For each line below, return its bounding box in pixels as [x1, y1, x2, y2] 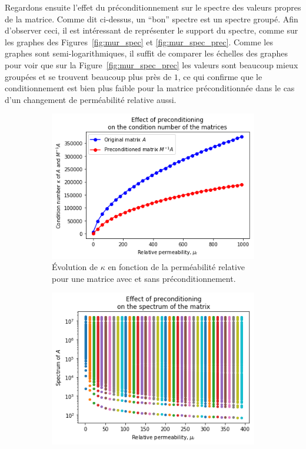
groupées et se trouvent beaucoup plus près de [5, 70, 172, 82]
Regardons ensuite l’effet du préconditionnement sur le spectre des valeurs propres [5, 1, 301, 13]
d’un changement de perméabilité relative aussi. [5, 93, 177, 105]
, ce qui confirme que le [178, 70, 262, 82]
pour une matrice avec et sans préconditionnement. [52, 272, 236, 284]
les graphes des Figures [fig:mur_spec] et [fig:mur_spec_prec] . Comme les [5, 35, 273, 48]
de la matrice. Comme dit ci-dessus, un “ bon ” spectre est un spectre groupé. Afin [5, 12, 298, 25]
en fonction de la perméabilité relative [108, 261, 245, 273]
